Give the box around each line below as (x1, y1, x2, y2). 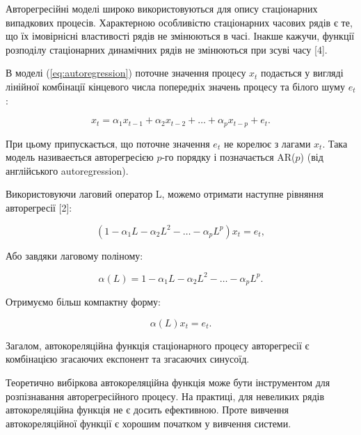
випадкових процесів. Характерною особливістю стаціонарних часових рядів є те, (6, 15, 353, 29)
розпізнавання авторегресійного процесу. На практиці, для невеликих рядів (6, 388, 325, 403)
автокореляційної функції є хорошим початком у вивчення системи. (6, 416, 291, 430)
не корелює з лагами (223, 136, 311, 150)
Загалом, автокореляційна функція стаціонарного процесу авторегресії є (6, 338, 310, 352)
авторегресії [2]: (6, 200, 72, 214)
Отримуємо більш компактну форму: (6, 294, 161, 309)
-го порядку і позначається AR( (161, 150, 296, 164)
